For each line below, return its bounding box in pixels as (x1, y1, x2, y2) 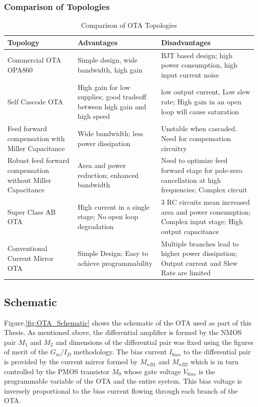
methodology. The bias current (73, 346, 167, 357)
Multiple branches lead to (161, 238, 239, 248)
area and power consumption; (161, 206, 251, 217)
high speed (77, 111, 110, 121)
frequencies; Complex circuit (161, 184, 247, 195)
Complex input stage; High (161, 216, 243, 227)
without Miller (7, 174, 52, 185)
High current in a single (77, 201, 150, 212)
